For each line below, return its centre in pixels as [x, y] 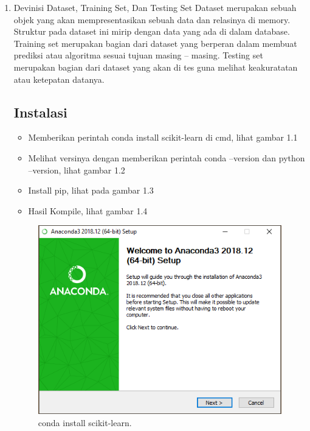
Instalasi [40, 112]
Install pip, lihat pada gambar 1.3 [91, 190]
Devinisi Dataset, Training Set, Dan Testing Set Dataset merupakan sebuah [155, 7]
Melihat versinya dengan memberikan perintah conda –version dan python [167, 157]
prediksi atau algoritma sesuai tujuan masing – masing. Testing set [138, 55]
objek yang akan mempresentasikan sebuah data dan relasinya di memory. [152, 19]
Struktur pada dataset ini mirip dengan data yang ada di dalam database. [152, 31]
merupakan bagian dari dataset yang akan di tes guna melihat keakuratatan [156, 67]
